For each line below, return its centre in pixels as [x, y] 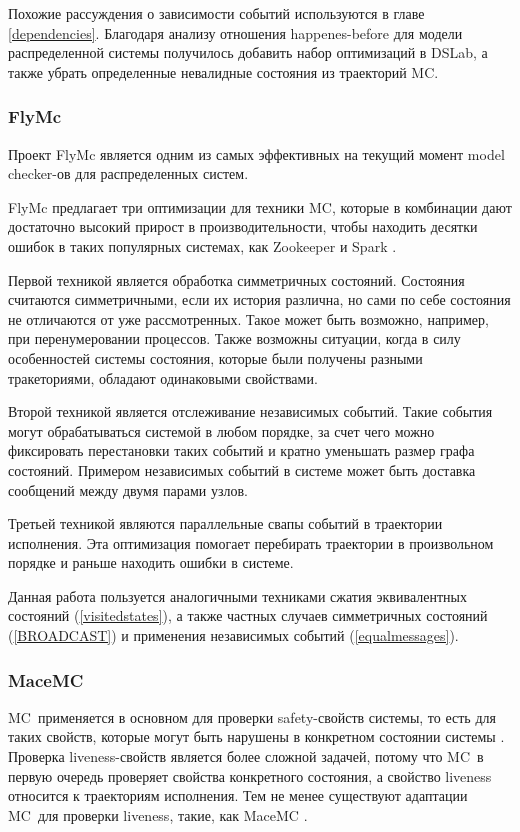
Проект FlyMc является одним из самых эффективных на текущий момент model [256, 153]
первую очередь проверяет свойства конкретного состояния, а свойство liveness [250, 775]
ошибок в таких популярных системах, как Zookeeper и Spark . [202, 245]
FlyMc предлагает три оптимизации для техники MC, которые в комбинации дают [260, 206]
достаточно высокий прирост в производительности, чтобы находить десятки [243, 226]
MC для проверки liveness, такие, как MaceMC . [158, 814]
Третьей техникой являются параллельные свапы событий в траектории [225, 523]
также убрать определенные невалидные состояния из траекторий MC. [223, 71]
